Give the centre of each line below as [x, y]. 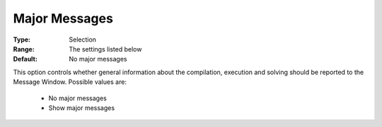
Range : [24, 49]
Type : [22, 40]
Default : [25, 59]
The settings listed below [105, 49]
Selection [83, 40]
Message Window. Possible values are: [70, 82]
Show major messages [82, 108]
